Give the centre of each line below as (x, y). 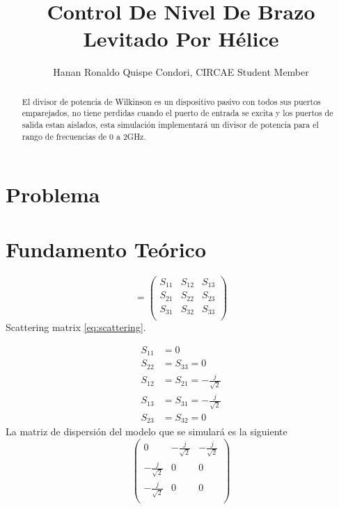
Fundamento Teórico (106, 249)
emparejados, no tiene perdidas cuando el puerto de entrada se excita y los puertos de (178, 113)
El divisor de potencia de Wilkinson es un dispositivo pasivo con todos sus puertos (171, 101)
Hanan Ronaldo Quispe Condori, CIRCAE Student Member (181, 72)
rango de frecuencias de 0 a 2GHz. (84, 136)
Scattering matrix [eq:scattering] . (76, 327)
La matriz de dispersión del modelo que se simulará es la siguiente (147, 431)
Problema (53, 194)
